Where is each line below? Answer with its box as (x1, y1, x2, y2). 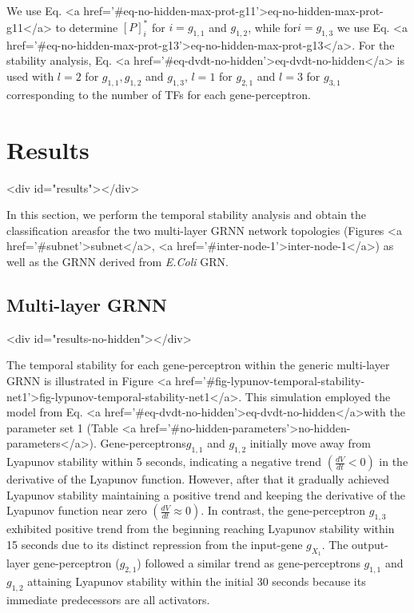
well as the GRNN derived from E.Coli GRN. (6, 253, 229, 269)
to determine (55, 18, 118, 35)
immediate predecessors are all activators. (6, 591, 210, 607)
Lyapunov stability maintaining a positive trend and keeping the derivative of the (6, 486, 406, 503)
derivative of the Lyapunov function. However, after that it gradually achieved (6, 471, 390, 488)
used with (6, 68, 54, 85)
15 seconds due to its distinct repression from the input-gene (6, 535, 303, 552)
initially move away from (249, 435, 372, 452)
